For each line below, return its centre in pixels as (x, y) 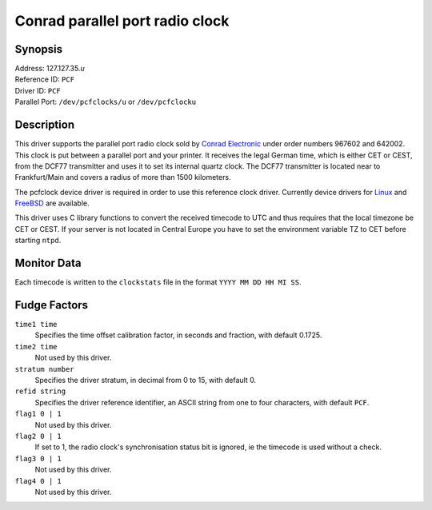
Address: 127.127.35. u (50, 69)
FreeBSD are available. (52, 203)
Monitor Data (48, 263)
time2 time (36, 347)
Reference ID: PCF (45, 79)
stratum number (45, 369)
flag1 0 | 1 (38, 414)
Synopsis (39, 49)
